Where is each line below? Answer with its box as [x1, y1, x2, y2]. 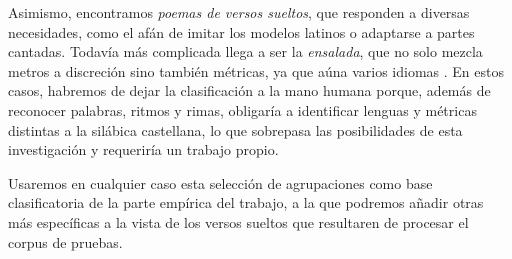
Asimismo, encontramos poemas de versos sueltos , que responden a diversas [8, 2, 470, 22]
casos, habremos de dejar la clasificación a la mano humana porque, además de [8, 80, 491, 101]
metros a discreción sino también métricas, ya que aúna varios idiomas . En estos [8, 60, 504, 81]
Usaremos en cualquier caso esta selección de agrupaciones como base [8, 172, 433, 193]
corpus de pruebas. [8, 231, 123, 252]
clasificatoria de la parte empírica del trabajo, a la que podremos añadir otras [8, 192, 484, 213]
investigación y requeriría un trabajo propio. [8, 139, 279, 160]
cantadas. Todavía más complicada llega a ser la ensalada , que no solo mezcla [8, 41, 483, 62]
